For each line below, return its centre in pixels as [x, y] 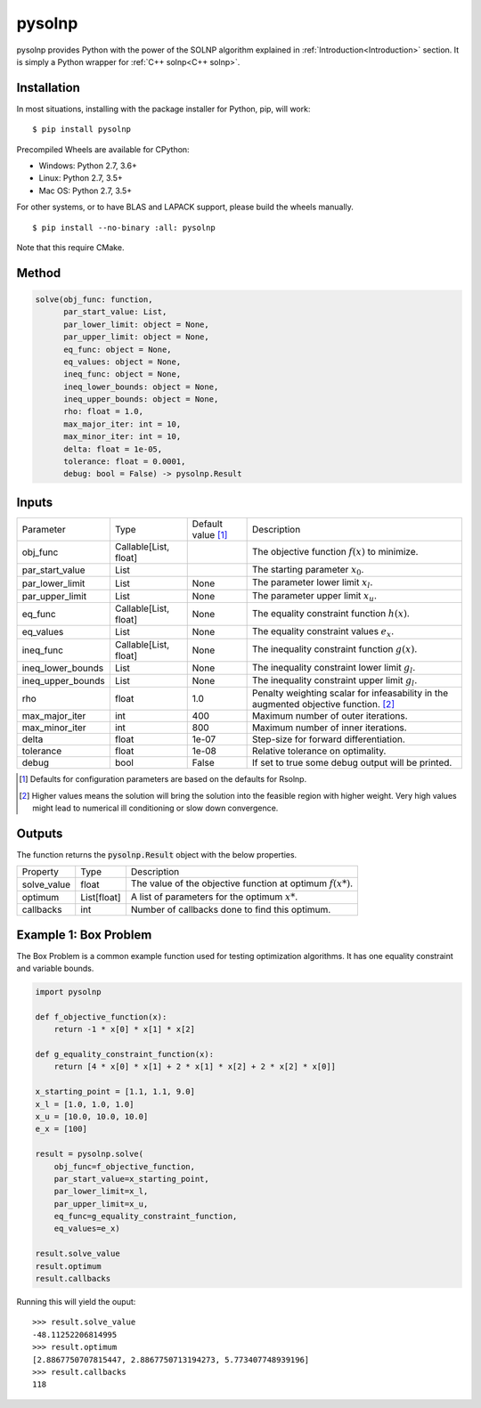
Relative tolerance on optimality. [319, 751]
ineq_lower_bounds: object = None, [141, 387]
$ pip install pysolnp [82, 130]
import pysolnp [68, 992]
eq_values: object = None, [122, 362]
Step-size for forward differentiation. [328, 739]
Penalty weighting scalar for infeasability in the [350, 693]
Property [41, 872]
